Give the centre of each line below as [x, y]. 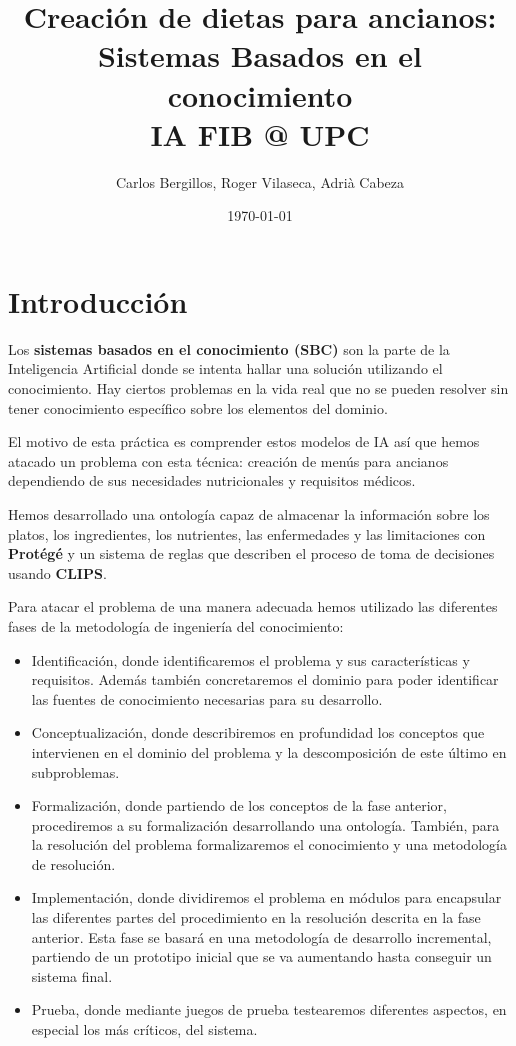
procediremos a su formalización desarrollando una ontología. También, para [265, 824]
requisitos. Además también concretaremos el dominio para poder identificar [265, 679]
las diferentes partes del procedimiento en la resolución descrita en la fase [256, 917]
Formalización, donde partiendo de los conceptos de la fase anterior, [239, 805]
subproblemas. [75, 771]
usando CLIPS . [57, 572]
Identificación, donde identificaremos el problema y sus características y [250, 659]
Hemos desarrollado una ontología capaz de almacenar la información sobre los [249, 513]
